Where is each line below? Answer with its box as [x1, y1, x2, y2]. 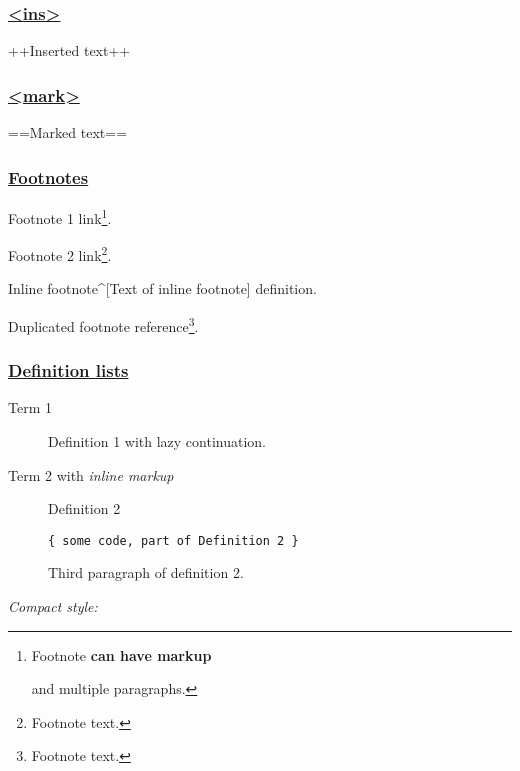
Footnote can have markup [31, 644, 212, 665]
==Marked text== [8, 122, 128, 143]
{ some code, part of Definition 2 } [48, 533, 299, 548]
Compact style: [8, 596, 98, 617]
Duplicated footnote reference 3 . [8, 312, 199, 336]
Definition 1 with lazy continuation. [48, 431, 267, 451]
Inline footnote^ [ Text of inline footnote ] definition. [8, 278, 317, 299]
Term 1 [8, 397, 52, 418]
